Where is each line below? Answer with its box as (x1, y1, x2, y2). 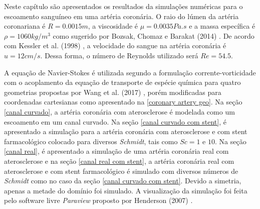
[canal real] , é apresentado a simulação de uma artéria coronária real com (4, 146, 229, 156)
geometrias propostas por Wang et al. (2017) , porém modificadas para (4, 86, 221, 97)
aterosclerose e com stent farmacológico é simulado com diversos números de (4, 165, 238, 176)
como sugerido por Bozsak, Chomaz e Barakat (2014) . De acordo (53, 30, 254, 41)
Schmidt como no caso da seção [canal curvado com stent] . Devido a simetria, (4, 175, 241, 186)
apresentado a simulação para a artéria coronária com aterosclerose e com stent (4, 126, 247, 137)
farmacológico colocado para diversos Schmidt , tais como (4, 136, 178, 146)
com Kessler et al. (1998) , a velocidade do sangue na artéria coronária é (4, 40, 226, 51)
